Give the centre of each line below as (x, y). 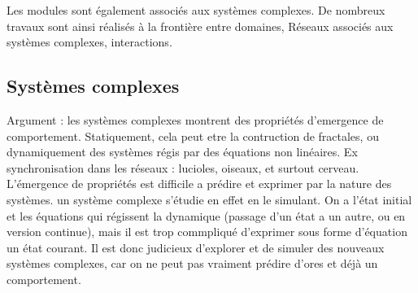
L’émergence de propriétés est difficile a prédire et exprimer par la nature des (199, 184)
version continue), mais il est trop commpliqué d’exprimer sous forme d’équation (207, 232)
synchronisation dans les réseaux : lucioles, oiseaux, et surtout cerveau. (183, 167)
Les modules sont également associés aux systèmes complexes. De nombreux (196, 10)
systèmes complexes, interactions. (89, 42)
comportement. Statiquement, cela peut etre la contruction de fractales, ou (193, 136)
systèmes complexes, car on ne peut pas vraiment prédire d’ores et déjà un (192, 263)
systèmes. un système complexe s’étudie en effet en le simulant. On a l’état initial (209, 199)
